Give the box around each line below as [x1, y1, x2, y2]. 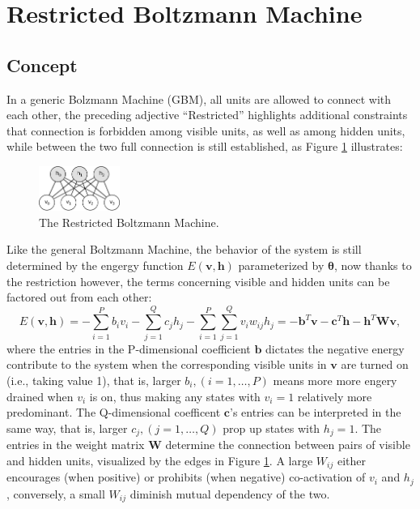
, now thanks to [333, 256, 412, 273]
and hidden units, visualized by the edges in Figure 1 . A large [6, 451, 313, 468]
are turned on [341, 356, 409, 373]
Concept [6, 52, 78, 77]
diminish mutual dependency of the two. [129, 485, 330, 502]
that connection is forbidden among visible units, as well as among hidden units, [6, 122, 405, 139]
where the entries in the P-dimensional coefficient [6, 340, 251, 357]
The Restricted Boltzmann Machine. [39, 213, 219, 230]
